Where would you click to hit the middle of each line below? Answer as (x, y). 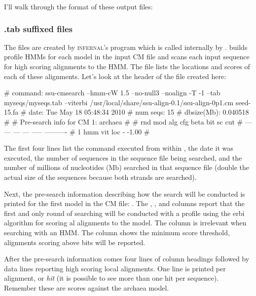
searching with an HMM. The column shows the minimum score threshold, (117, 232)
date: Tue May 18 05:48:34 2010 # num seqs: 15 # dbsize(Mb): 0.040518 (139, 112)
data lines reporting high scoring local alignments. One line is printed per (115, 268)
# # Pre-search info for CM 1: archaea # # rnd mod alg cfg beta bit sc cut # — (128, 121)
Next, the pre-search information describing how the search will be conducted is (125, 193)
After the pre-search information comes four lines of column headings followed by (127, 259)
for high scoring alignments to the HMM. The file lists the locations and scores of (127, 66)
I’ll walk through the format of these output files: (78, 6)
